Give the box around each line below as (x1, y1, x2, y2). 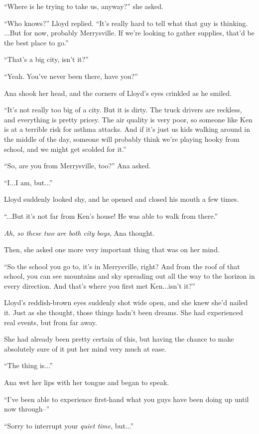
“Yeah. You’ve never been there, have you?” (4, 70, 138, 81)
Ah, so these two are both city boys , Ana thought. (4, 227, 155, 238)
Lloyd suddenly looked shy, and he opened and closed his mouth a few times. (4, 194, 239, 204)
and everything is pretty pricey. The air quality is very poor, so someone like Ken (4, 114, 253, 124)
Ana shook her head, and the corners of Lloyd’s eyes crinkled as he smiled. (4, 87, 232, 98)
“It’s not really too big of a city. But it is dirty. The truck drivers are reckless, (4, 104, 242, 115)
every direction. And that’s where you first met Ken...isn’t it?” (4, 280, 195, 291)
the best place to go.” (4, 37, 69, 47)
